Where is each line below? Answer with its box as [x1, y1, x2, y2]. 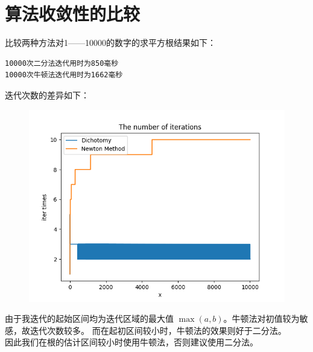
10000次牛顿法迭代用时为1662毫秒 [5, 71, 123, 80]
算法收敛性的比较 [5, 1, 141, 26]
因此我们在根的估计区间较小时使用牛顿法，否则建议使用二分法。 [5, 336, 258, 348]
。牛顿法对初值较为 [223, 312, 300, 325]
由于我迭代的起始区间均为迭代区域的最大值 [5, 312, 174, 325]
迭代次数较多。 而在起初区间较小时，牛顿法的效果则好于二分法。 [30, 324, 286, 336]
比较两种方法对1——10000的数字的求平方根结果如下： [5, 36, 216, 49]
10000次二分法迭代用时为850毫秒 [5, 59, 119, 68]
